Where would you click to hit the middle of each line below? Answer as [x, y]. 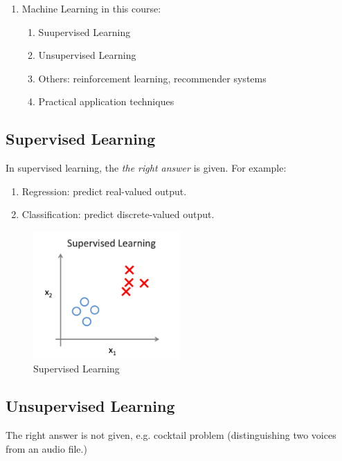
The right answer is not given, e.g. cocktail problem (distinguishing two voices [171, 435]
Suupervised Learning [84, 31]
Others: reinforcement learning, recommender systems [152, 78]
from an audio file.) [46, 448]
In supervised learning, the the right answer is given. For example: [146, 168]
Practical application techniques [106, 101]
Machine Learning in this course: [91, 8]
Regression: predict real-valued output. [104, 191]
